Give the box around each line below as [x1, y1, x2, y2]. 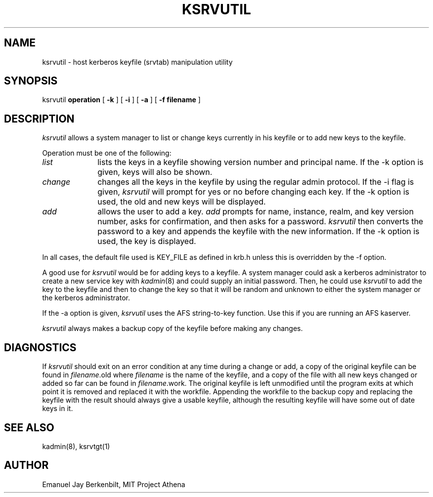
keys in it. [42, 404, 73, 413]
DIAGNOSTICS [4, 341, 77, 354]
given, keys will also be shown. [97, 167, 213, 177]
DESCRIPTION [4, 112, 75, 125]
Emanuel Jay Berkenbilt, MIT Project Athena [42, 480, 185, 489]
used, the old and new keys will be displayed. [97, 197, 266, 207]
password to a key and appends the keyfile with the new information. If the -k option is [97, 226, 420, 237]
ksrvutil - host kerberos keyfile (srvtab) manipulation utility [42, 57, 233, 66]
